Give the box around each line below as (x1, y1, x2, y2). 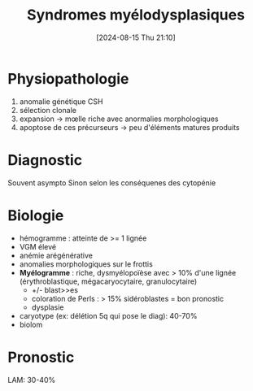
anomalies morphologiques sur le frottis (19, 258, 154, 269)
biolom (19, 319, 43, 329)
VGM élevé (19, 241, 57, 251)
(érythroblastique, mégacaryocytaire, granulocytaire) (19, 276, 198, 286)
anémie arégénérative (19, 250, 93, 260)
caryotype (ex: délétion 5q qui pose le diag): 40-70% (19, 311, 198, 320)
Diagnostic (7, 150, 83, 169)
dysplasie (31, 302, 64, 312)
